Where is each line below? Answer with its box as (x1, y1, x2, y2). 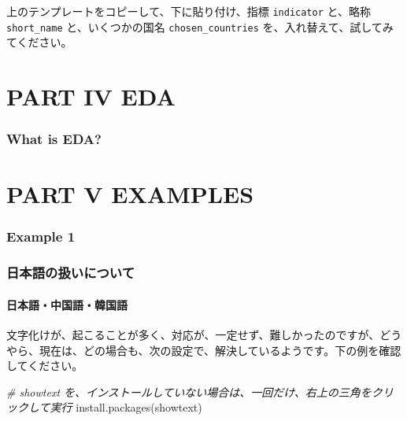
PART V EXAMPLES (6, 178, 254, 210)
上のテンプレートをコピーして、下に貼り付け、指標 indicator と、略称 (6, 3, 371, 19)
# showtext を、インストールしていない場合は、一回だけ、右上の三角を (6, 383, 372, 400)
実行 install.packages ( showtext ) (50, 399, 202, 415)
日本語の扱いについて (6, 263, 135, 283)
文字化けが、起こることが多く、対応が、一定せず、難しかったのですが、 (6, 326, 380, 342)
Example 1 (6, 227, 76, 246)
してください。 (6, 357, 83, 374)
